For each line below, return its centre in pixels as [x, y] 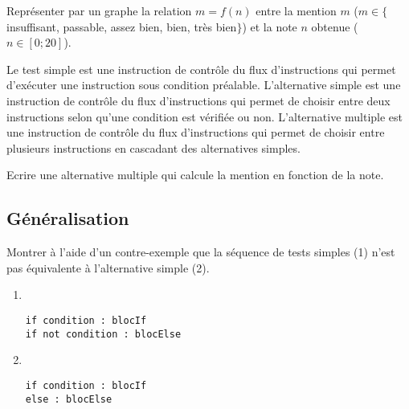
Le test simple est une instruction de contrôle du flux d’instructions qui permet [201, 69]
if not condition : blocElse [103, 334]
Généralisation [68, 218]
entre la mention [296, 10]
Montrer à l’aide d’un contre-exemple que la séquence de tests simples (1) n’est [201, 252]
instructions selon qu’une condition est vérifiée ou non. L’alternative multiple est [205, 116]
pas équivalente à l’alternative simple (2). [108, 267]
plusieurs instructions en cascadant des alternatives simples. [153, 147]
